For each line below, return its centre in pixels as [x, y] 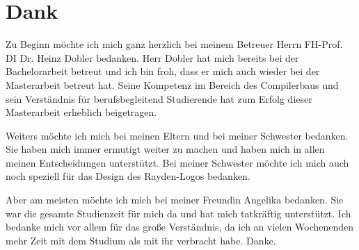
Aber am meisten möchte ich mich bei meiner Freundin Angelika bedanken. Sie [175, 200]
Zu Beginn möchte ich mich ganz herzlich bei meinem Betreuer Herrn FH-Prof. [174, 44]
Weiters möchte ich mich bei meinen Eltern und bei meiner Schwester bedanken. [177, 135]
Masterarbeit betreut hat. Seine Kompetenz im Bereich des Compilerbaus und [172, 84]
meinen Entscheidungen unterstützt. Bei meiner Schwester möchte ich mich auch [177, 162]
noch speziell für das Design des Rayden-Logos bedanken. [128, 176]
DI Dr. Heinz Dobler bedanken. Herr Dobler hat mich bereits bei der [152, 57]
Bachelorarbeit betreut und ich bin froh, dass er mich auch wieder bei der [163, 71]
